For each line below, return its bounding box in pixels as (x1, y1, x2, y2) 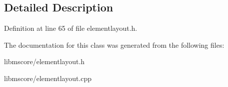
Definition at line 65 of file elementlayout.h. (4, 23, 137, 33)
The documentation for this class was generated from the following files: (4, 39, 224, 50)
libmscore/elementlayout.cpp (4, 73, 92, 83)
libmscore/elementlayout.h (4, 56, 85, 67)
